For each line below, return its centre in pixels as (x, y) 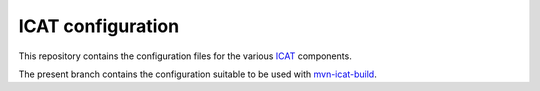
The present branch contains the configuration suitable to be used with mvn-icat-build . (197, 74)
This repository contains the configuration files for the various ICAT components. (185, 56)
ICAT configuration (99, 26)
